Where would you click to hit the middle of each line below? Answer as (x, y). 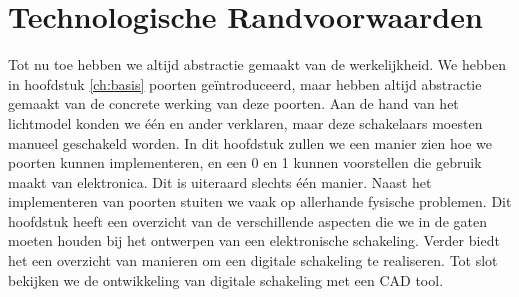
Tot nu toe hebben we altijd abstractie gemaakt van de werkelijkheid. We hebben (257, 64)
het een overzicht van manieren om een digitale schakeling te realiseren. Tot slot (253, 260)
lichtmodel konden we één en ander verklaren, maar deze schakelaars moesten (245, 122)
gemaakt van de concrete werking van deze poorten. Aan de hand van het (233, 103)
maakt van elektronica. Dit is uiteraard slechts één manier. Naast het (220, 181)
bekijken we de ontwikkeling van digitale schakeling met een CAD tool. (226, 279)
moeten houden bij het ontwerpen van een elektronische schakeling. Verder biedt (254, 240)
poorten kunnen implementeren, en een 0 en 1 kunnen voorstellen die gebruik (245, 162)
